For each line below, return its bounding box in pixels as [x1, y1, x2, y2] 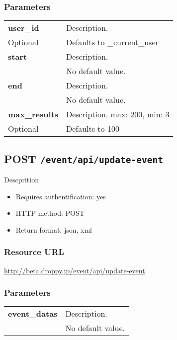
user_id [8, 22, 39, 34]
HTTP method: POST [15, 208, 85, 218]
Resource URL [4, 246, 64, 258]
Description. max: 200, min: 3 [66, 108, 170, 120]
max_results [8, 108, 58, 120]
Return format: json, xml [15, 224, 92, 235]
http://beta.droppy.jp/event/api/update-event [4, 265, 145, 275]
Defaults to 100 [66, 123, 119, 135]
